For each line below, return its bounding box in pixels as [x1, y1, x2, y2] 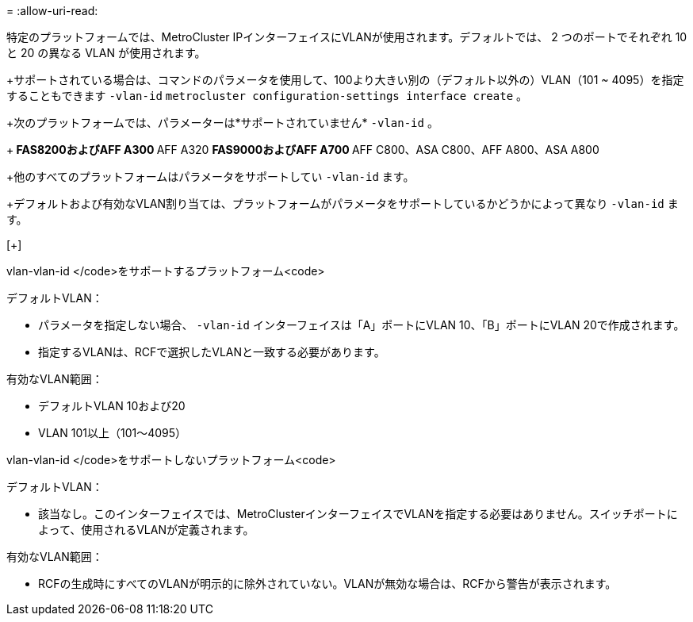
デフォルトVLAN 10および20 [38, 399, 186, 413]
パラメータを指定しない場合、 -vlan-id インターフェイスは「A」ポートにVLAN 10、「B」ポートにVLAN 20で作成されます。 [38, 318, 685, 332]
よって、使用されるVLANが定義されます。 [38, 523, 255, 536]
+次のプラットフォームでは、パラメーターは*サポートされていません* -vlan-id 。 [6, 116, 438, 129]
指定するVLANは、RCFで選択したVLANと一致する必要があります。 [38, 345, 385, 359]
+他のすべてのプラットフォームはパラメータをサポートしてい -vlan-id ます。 [6, 170, 415, 183]
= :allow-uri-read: [6, 4, 98, 17]
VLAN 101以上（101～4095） [38, 426, 187, 440]
